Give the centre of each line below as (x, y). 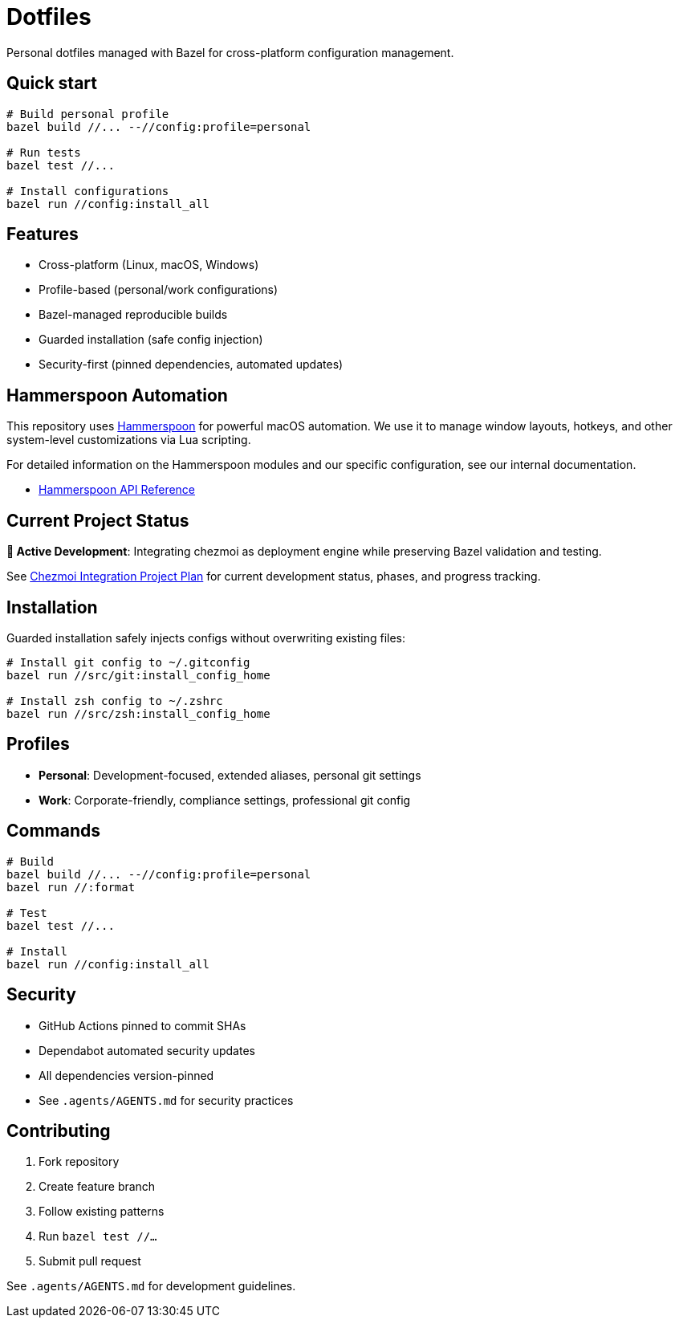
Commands (54, 831)
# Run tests (44, 152)
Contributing (59, 1130)
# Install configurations (88, 191)
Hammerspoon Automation (117, 395)
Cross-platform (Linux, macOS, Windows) (149, 265)
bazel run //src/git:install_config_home (138, 675)
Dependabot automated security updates (147, 1050)
